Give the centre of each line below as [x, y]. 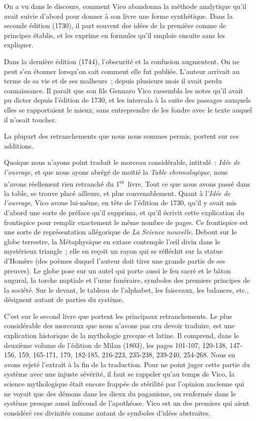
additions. [19, 145]
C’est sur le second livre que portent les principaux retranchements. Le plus [118, 316]
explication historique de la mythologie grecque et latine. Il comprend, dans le [122, 335]
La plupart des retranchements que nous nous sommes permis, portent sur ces [122, 136]
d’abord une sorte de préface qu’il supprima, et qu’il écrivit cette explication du [124, 212]
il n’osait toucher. [31, 119]
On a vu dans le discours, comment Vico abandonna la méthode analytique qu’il [125, 6]
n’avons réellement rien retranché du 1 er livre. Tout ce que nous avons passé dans [127, 183]
